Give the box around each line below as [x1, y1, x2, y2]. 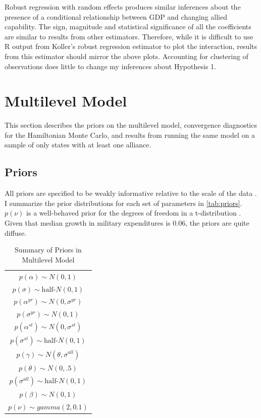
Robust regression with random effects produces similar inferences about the [5, 2, 241, 12]
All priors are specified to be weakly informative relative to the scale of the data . [5, 188, 257, 198]
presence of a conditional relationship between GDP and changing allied [5, 11, 227, 22]
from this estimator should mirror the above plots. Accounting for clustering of [5, 50, 248, 61]
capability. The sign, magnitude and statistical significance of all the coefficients [5, 21, 251, 32]
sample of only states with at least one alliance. [5, 139, 151, 150]
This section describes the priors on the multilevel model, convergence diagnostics [5, 120, 257, 130]
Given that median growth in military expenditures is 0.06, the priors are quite [5, 218, 249, 228]
